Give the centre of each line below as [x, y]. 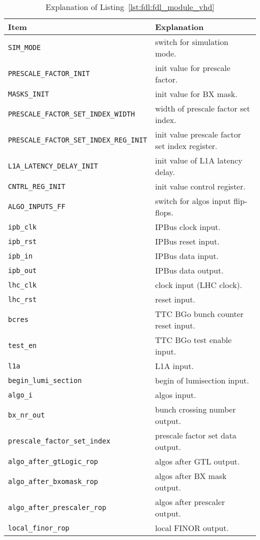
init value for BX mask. [196, 94]
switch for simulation [192, 42]
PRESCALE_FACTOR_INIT [49, 73]
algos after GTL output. [197, 461]
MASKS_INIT [28, 94]
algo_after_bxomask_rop [53, 481]
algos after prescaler [190, 502]
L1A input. [174, 366]
